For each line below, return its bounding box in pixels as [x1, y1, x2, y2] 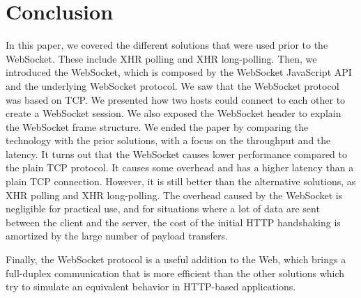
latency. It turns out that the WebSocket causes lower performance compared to [6, 146, 348, 161]
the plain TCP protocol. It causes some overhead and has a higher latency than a [6, 160, 354, 175]
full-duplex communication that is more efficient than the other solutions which [6, 265, 345, 280]
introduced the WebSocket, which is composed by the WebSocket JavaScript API [6, 65, 352, 79]
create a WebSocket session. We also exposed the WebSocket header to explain [6, 106, 341, 120]
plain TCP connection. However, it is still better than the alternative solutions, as [6, 174, 356, 189]
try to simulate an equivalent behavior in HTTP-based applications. [6, 279, 296, 294]
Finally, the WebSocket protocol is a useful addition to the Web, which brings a [6, 252, 346, 267]
